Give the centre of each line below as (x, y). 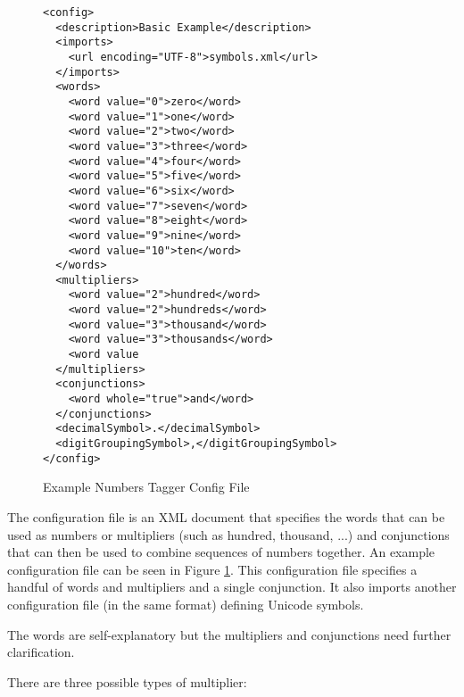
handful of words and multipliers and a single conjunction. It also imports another (232, 587)
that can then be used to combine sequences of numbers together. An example (221, 552)
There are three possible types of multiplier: (127, 681)
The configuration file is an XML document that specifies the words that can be (226, 516)
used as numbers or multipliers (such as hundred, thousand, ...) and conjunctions (228, 534)
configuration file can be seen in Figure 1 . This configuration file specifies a (212, 569)
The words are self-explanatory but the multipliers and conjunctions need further (229, 634)
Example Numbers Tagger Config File (146, 487)
